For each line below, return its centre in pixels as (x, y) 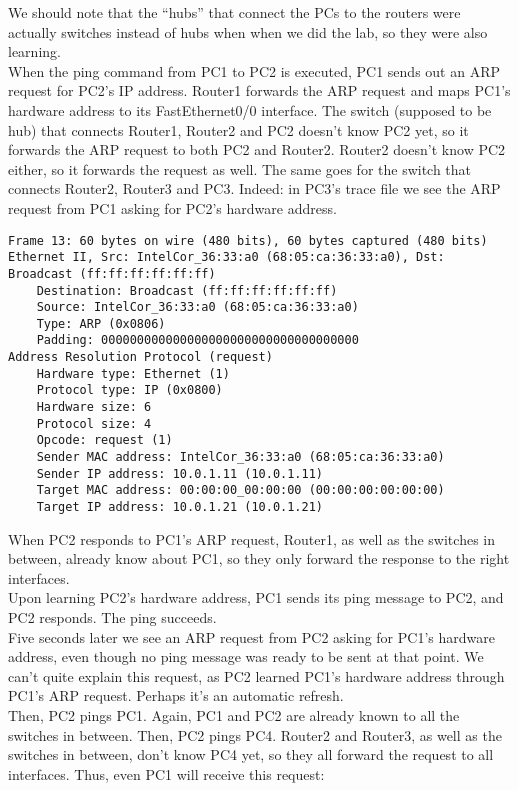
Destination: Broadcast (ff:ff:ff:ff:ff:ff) (187, 290)
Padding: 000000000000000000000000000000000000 (197, 340)
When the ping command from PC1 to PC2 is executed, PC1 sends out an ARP (254, 70)
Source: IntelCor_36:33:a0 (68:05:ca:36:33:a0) (197, 307)
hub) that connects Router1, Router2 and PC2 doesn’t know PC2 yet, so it (238, 129)
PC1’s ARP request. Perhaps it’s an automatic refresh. (176, 695)
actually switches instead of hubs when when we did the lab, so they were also (248, 31)
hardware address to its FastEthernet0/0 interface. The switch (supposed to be (250, 109)
